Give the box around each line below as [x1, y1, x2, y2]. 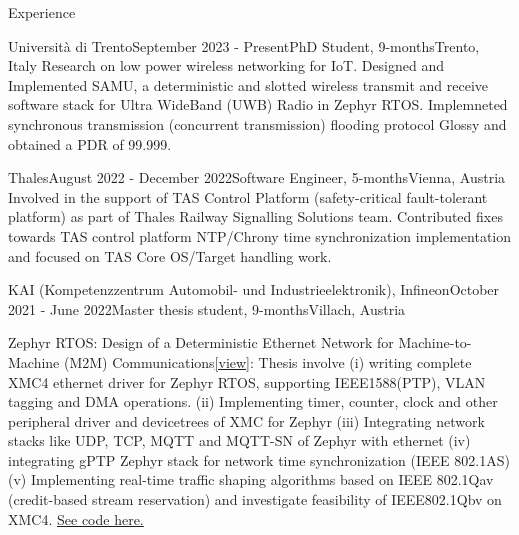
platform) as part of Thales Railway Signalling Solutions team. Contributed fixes [8, 206, 503, 227]
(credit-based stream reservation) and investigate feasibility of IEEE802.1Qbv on [8, 489, 502, 510]
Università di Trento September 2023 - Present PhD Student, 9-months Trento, [8, 35, 480, 56]
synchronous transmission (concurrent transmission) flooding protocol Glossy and [8, 113, 507, 134]
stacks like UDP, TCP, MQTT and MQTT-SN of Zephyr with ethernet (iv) [8, 430, 471, 451]
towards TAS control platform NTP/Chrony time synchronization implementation [8, 225, 512, 246]
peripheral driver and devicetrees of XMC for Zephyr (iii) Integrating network [8, 410, 485, 431]
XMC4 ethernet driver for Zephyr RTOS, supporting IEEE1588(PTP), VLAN [8, 371, 486, 392]
